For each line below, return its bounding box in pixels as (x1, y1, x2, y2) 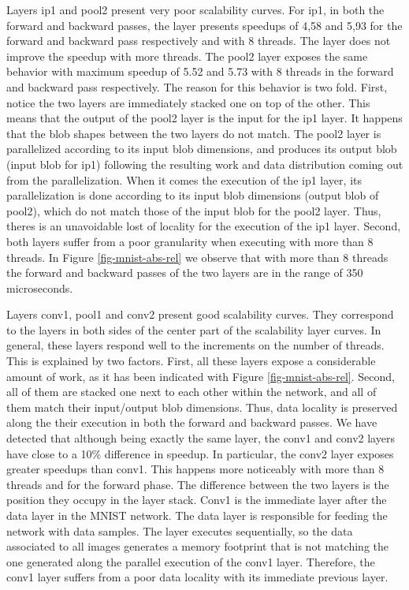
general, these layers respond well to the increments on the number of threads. (6, 337, 385, 353)
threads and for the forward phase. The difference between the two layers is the (6, 476, 389, 492)
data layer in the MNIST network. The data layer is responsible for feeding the (6, 507, 388, 523)
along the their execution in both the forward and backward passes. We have (6, 414, 377, 431)
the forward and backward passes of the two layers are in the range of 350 (6, 264, 363, 281)
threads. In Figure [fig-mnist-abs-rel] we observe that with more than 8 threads (6, 248, 389, 265)
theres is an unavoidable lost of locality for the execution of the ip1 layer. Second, (6, 218, 401, 234)
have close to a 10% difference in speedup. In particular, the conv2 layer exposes (6, 445, 394, 461)
